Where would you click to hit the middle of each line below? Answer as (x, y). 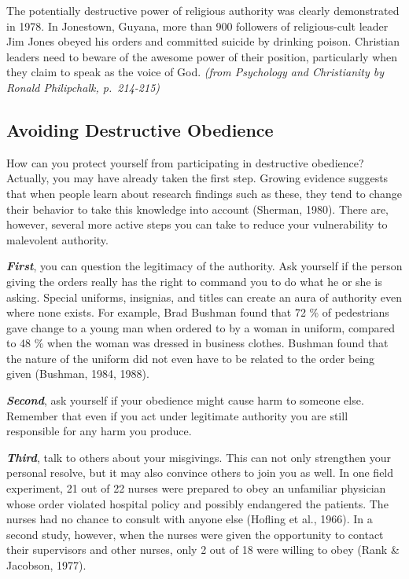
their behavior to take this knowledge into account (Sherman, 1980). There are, (197, 209)
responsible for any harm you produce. (99, 431)
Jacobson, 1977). (46, 565)
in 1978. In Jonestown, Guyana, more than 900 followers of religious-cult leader (197, 26)
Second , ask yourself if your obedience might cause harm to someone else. (185, 400)
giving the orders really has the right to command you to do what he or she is (194, 281)
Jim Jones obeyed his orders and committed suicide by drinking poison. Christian (203, 41)
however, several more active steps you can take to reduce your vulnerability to (197, 224)
